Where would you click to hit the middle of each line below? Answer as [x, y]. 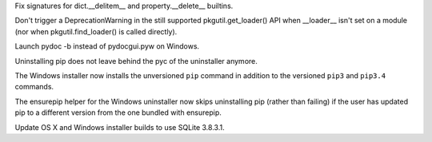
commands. [34, 87]
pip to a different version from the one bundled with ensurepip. [118, 112]
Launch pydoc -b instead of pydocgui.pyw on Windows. [107, 46]
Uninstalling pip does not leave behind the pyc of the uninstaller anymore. [136, 61]
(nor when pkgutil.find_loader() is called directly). [96, 31]
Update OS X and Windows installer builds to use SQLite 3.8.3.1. [120, 127]
